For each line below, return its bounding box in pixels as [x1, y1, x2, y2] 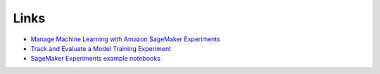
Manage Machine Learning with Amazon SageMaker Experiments [30, 35, 221, 43]
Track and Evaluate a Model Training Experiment [30, 44, 172, 52]
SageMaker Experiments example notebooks [30, 54, 161, 63]
